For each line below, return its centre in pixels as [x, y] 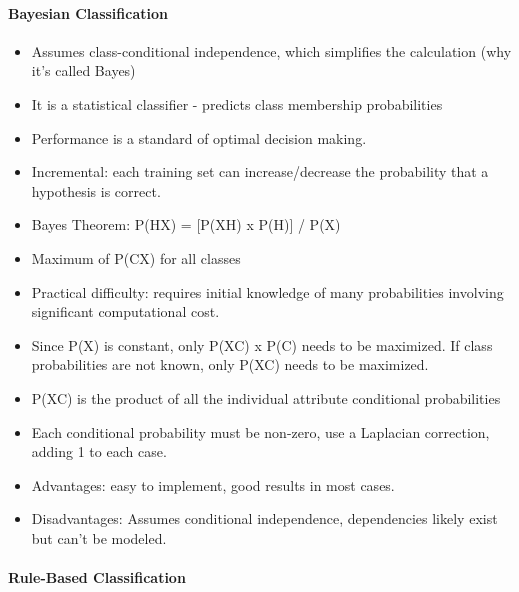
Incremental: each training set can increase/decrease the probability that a [260, 171]
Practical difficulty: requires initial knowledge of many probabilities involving [267, 291]
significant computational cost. [125, 311]
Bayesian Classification [88, 12]
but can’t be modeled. [99, 537]
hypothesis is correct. [96, 190]
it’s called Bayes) [83, 70]
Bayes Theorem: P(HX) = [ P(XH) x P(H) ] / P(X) [186, 224]
